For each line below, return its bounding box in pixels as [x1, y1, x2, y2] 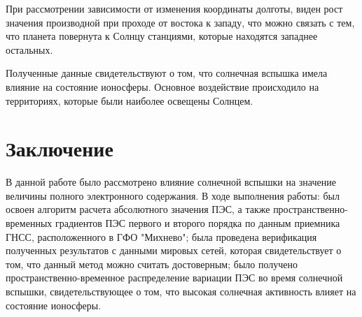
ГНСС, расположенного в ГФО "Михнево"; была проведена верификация [6, 229, 317, 244]
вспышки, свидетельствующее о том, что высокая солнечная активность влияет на [6, 284, 356, 299]
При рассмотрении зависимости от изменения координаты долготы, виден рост [6, 1, 343, 15]
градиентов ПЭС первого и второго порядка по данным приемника [55, 216, 340, 230]
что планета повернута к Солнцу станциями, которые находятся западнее [6, 29, 318, 43]
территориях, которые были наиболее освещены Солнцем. [6, 93, 253, 108]
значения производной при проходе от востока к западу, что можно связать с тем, [6, 15, 355, 29]
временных [6, 216, 53, 230]
